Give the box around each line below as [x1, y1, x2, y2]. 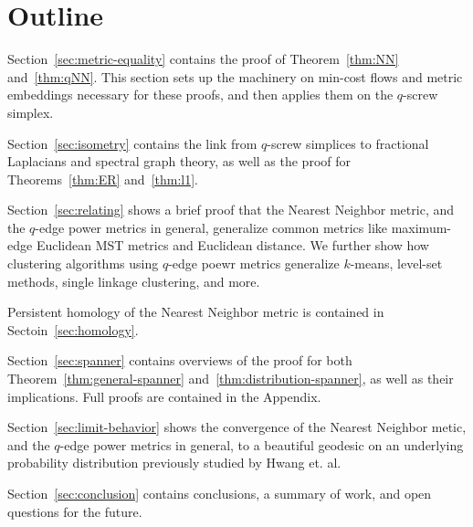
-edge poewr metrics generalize [168, 254, 340, 273]
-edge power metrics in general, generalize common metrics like [35, 217, 388, 237]
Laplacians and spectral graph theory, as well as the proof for [7, 152, 351, 171]
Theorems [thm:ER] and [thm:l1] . [7, 169, 199, 188]
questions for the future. [7, 501, 142, 521]
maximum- [391, 217, 452, 237]
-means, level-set [350, 254, 443, 273]
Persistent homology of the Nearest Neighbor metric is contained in [7, 302, 384, 321]
